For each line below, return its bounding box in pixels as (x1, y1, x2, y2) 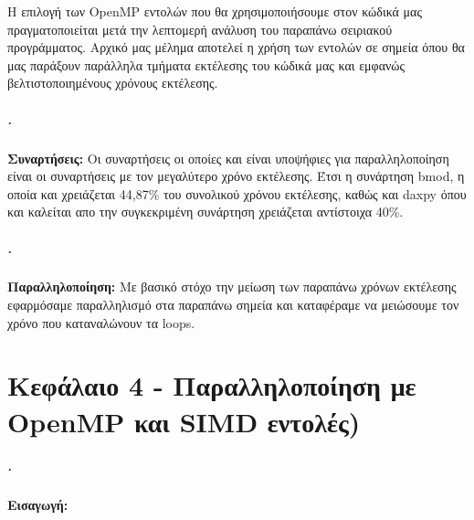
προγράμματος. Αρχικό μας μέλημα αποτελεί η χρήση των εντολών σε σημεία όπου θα (7, 37, 465, 57)
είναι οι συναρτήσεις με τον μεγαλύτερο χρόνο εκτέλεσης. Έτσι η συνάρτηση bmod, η (7, 166, 465, 186)
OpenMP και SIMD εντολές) (7, 402, 361, 440)
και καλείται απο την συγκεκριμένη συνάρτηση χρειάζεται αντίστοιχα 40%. (7, 202, 404, 221)
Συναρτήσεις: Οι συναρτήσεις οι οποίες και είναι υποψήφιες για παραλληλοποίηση (7, 148, 449, 167)
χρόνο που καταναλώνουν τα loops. (7, 313, 195, 332)
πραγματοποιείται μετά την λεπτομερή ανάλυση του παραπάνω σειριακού (7, 19, 393, 38)
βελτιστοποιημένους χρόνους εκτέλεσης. (7, 73, 218, 92)
